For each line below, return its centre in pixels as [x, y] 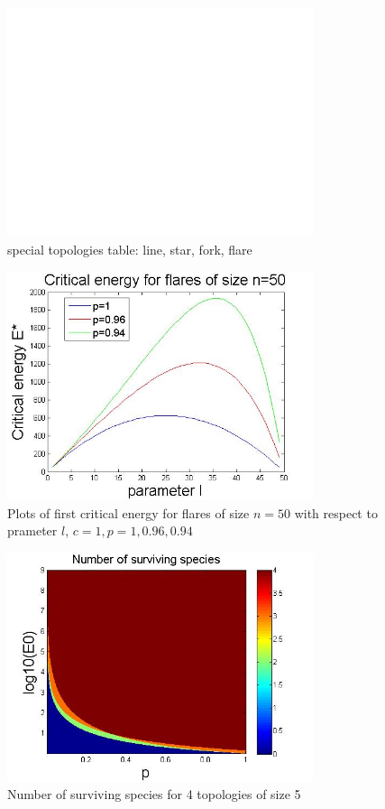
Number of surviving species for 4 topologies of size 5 [154, 794]
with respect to [336, 512]
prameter [32, 530]
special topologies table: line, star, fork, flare [130, 249]
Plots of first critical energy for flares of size [128, 512]
